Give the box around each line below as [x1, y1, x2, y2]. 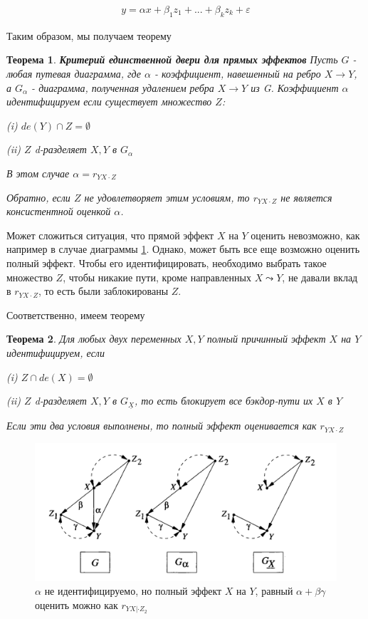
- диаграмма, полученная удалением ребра [31, 80, 214, 95]
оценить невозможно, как [251, 227, 360, 242]
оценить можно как [35, 597, 118, 612]
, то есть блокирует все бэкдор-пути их [134, 393, 313, 408]
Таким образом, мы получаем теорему [6, 28, 172, 43]
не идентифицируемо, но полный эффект [44, 583, 222, 598]
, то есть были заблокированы [38, 284, 169, 298]
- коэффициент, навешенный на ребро [154, 66, 321, 81]
